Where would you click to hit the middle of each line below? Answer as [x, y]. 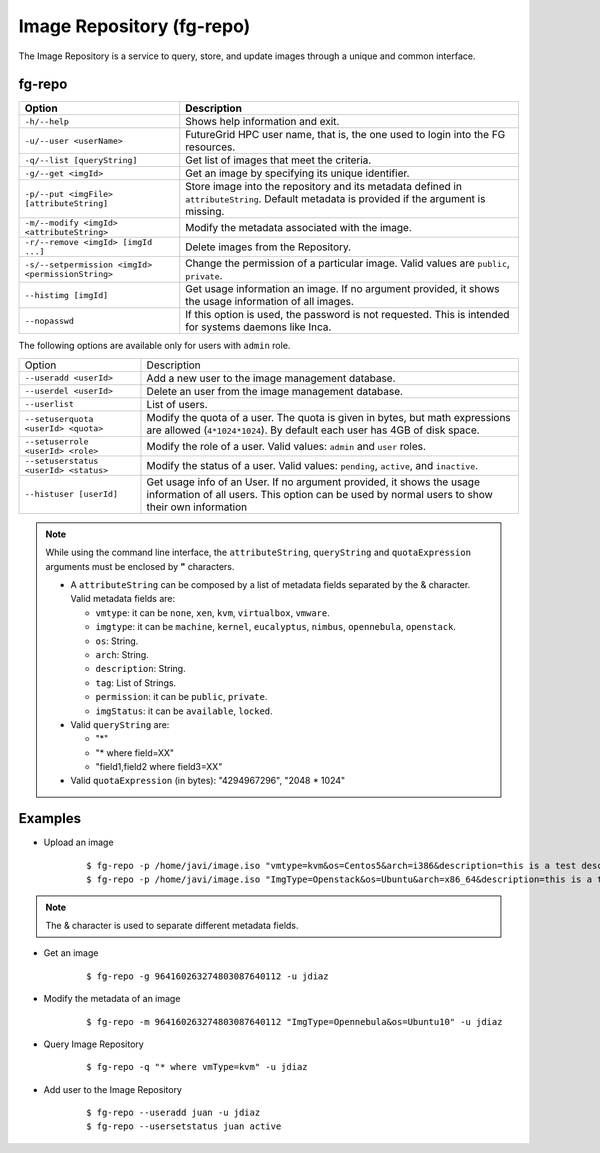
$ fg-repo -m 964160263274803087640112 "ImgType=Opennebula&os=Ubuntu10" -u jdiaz [294, 1021]
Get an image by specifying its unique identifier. [297, 173]
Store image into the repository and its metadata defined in [323, 187]
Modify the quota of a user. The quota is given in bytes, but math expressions [329, 417]
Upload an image [78, 842]
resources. [210, 147]
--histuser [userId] [71, 494]
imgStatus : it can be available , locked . [184, 711]
